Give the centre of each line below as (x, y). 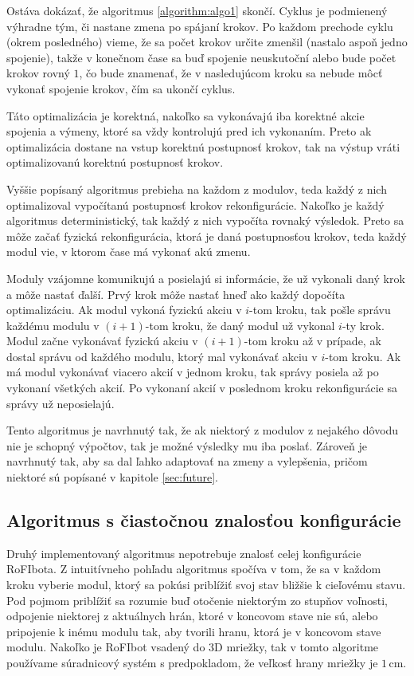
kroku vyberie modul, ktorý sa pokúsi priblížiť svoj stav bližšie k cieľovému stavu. (206, 585)
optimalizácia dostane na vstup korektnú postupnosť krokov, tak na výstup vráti (203, 146)
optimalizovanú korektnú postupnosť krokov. (115, 162)
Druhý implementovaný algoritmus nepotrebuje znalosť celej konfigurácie (184, 553)
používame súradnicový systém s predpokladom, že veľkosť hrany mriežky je (192, 662)
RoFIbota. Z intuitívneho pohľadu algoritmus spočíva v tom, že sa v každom (194, 569)
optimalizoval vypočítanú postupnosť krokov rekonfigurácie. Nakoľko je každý (195, 204)
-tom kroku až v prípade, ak (312, 341)
